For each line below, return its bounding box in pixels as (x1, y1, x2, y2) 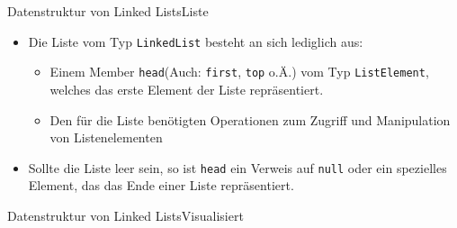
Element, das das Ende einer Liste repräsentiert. (28, 176, 294, 195)
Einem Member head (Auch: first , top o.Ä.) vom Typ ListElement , (49, 62, 429, 81)
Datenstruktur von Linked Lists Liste (7, 2, 209, 20)
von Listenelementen (49, 128, 163, 147)
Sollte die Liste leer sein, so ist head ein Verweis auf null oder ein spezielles (28, 158, 447, 177)
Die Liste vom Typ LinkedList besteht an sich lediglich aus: (28, 32, 363, 50)
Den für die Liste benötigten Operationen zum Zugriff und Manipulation (49, 110, 451, 129)
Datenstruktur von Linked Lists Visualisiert (7, 205, 244, 224)
